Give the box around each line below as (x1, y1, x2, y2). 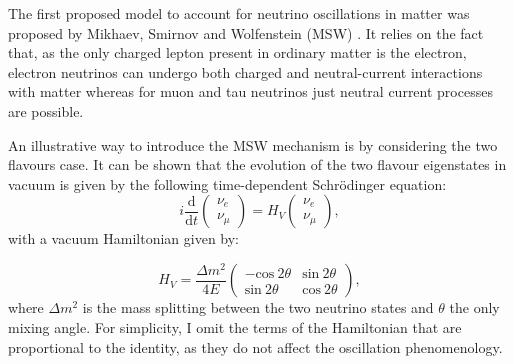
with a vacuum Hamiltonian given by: (8, 228, 240, 249)
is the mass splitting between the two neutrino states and (82, 297, 434, 318)
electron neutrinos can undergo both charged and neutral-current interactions (8, 61, 483, 82)
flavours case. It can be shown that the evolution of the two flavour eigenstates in (8, 154, 507, 175)
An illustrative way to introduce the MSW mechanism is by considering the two (8, 134, 498, 155)
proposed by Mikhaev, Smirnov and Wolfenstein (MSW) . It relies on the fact (8, 22, 484, 43)
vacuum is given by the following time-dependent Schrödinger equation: (8, 173, 447, 194)
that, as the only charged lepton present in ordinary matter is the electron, (8, 42, 467, 63)
